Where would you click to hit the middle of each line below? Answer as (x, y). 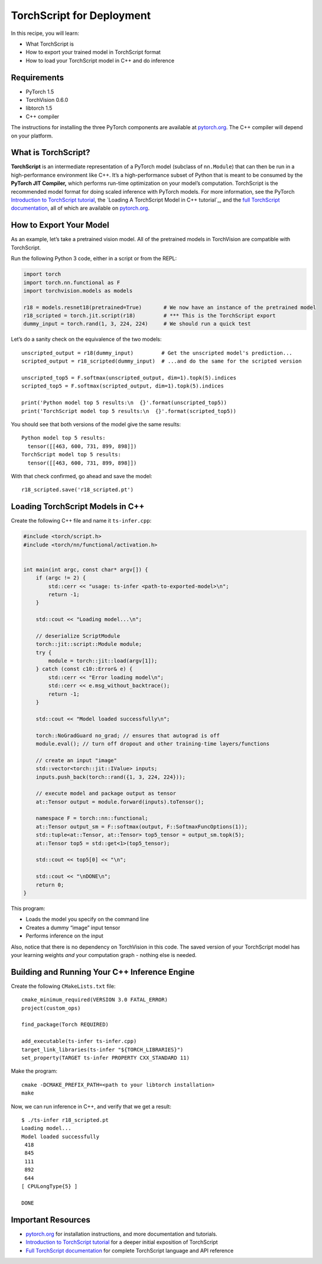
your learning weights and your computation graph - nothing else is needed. (104, 955)
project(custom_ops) (51, 1008)
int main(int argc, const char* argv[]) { (86, 569)
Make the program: (34, 1071)
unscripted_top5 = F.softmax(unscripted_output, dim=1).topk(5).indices (129, 378)
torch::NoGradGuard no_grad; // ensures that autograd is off (128, 735)
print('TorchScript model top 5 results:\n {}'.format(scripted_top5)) (129, 411)
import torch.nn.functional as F (72, 282)
